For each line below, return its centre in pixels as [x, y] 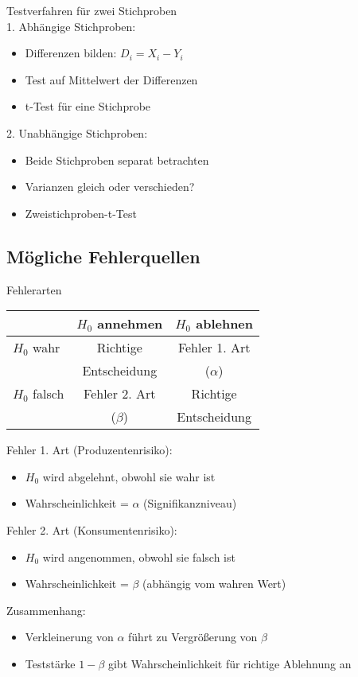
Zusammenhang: [46, 610]
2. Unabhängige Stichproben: [77, 132]
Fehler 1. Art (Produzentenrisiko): [89, 450]
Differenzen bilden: [71, 53]
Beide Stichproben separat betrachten [117, 160]
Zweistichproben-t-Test [81, 213]
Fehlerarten [34, 289]
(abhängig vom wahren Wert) [214, 584]
